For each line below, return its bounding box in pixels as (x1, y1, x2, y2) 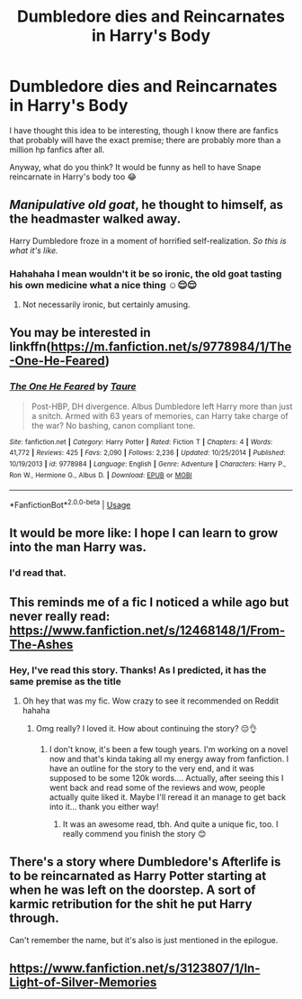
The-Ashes (9, 637, 74, 652)
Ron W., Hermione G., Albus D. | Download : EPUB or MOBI (9, 470, 192, 479)
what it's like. (9, 245, 58, 256)
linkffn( (9, 340, 51, 355)
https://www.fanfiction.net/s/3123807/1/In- (9, 961, 261, 976)
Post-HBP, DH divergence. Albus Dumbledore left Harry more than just (31, 401, 293, 412)
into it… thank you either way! (49, 802, 159, 813)
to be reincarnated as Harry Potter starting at (9, 868, 267, 884)
